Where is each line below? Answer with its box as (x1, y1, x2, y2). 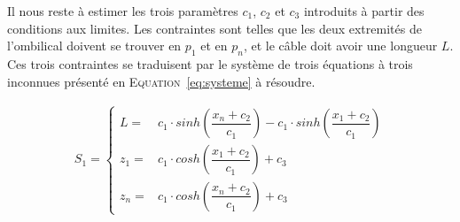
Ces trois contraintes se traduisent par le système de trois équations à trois (7, 54, 413, 73)
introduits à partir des (303, 2, 425, 19)
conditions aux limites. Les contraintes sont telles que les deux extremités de (7, 19, 422, 37)
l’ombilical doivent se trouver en (7, 36, 182, 55)
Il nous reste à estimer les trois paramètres (7, 2, 238, 19)
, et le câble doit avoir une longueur (243, 36, 438, 55)
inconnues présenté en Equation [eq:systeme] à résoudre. (7, 72, 316, 90)
